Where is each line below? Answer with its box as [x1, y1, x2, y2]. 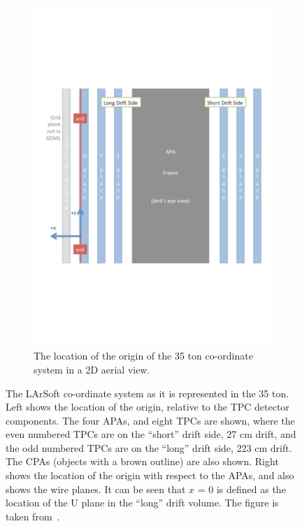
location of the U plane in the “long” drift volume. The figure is [6, 495, 279, 510]
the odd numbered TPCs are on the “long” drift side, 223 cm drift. [6, 440, 292, 455]
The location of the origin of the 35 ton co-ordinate [34, 348, 253, 363]
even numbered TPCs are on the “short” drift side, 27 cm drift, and [6, 427, 296, 441]
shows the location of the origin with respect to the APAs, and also [6, 468, 294, 483]
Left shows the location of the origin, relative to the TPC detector [6, 399, 289, 414]
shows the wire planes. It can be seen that [6, 481, 186, 496]
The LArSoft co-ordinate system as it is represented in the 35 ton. [6, 385, 289, 400]
